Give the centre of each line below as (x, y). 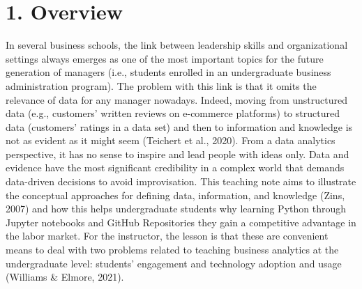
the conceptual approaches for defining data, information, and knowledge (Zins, (175, 195)
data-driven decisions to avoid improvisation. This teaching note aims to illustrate (181, 181)
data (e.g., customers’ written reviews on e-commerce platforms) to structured (173, 113)
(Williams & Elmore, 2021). (65, 277)
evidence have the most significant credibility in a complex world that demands (175, 167)
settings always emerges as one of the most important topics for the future (165, 58)
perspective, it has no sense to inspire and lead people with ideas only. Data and (178, 154)
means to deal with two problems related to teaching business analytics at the (172, 250)
